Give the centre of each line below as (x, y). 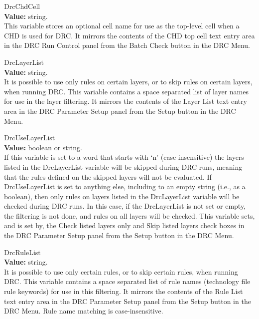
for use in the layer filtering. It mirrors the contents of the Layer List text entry (126, 101)
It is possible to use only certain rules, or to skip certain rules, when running (121, 271)
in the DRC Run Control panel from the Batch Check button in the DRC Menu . (127, 45)
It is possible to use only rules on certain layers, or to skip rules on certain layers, (128, 82)
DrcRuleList (22, 252)
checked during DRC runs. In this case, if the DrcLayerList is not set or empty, (125, 206)
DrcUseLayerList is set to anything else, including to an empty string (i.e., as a (125, 186)
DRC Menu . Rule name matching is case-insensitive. (84, 311)
